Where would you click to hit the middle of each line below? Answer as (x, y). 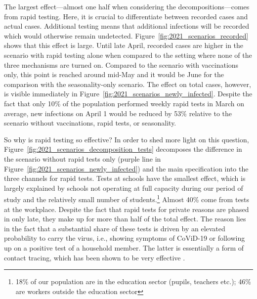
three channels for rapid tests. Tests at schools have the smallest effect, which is (125, 178)
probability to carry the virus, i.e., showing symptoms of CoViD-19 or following (125, 238)
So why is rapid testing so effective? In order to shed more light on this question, (127, 139)
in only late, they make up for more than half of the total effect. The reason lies (125, 219)
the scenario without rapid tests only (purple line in (83, 158)
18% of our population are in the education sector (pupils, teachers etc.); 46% (133, 281)
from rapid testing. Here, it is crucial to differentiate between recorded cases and (126, 16)
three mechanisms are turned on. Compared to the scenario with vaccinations (121, 64)
